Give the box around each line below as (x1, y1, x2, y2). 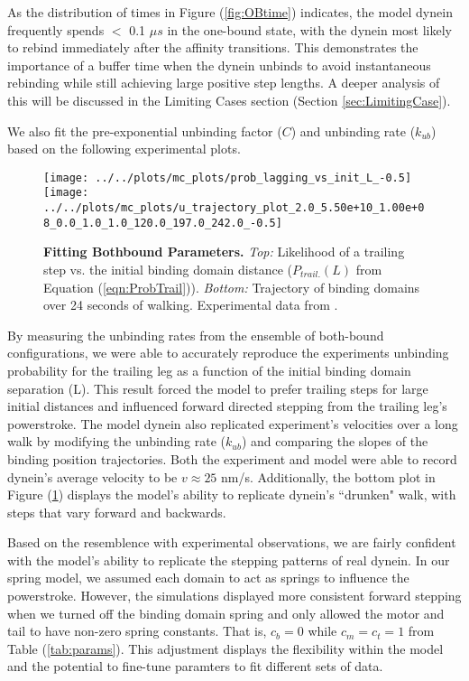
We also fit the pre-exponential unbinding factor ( (7, 121, 282, 140)
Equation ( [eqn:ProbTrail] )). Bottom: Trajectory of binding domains (43, 277, 420, 296)
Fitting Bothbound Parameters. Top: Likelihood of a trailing (43, 242, 405, 261)
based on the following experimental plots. (7, 139, 241, 158)
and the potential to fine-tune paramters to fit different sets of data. (7, 657, 383, 676)
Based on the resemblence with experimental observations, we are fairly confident (7, 533, 456, 552)
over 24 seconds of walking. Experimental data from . (43, 295, 338, 314)
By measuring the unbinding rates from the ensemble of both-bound (7, 325, 384, 344)
